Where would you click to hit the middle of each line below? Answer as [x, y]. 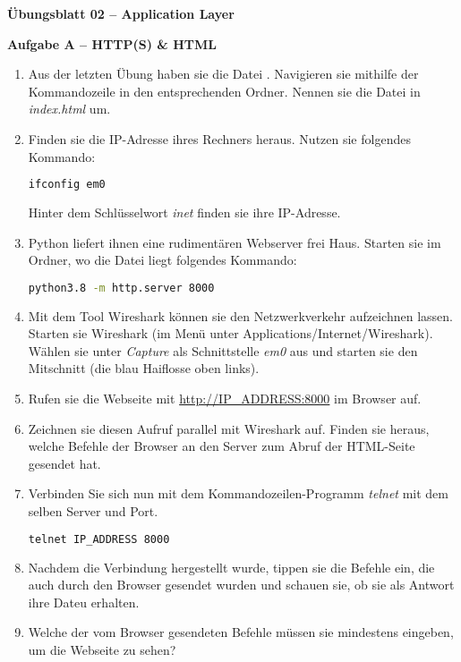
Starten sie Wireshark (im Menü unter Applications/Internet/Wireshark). [230, 333]
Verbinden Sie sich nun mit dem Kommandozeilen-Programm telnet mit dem [238, 493]
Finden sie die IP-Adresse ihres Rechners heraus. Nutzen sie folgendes [219, 138]
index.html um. [69, 109]
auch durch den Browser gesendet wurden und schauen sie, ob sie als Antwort [241, 585]
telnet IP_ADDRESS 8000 [99, 539]
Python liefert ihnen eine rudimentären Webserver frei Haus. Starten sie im [235, 242]
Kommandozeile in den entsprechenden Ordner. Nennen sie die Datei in [224, 91]
